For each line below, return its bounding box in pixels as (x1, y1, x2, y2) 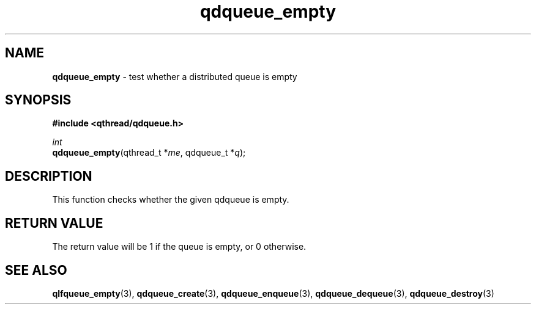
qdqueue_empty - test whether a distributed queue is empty (52, 71, 297, 82)
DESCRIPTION (5, 168, 92, 184)
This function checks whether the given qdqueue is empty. (52, 194, 289, 205)
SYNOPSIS (5, 92, 72, 108)
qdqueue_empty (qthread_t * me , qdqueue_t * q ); (52, 147, 246, 158)
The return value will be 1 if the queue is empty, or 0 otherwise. (52, 241, 307, 252)
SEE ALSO (5, 262, 67, 278)
